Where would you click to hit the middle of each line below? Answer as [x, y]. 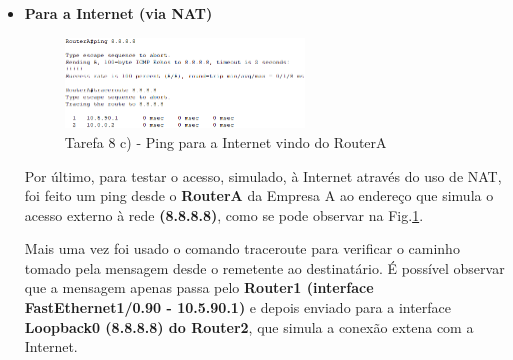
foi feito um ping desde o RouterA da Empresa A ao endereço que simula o [259, 195]
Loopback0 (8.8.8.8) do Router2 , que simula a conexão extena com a [249, 326]
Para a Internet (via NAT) [118, 13]
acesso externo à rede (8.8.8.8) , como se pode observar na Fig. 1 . [224, 214]
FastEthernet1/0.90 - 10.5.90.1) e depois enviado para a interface [238, 307]
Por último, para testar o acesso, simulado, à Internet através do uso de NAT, [263, 175]
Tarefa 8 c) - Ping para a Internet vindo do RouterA [225, 141]
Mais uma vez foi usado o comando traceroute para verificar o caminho [242, 248]
